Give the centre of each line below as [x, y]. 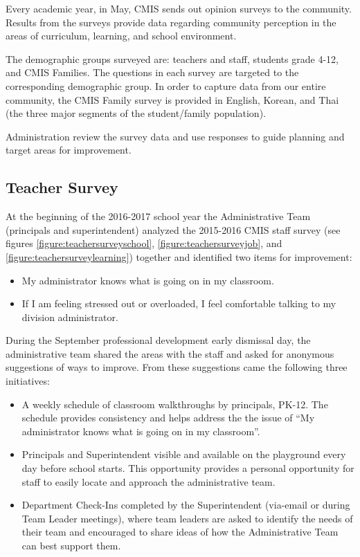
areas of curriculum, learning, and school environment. [121, 36]
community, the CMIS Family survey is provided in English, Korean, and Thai [172, 99]
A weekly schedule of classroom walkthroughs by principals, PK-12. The [175, 404]
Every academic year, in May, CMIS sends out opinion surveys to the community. [179, 8]
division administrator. [70, 317]
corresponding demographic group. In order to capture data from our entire [166, 85]
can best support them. [71, 546]
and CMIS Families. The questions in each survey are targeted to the [152, 72]
